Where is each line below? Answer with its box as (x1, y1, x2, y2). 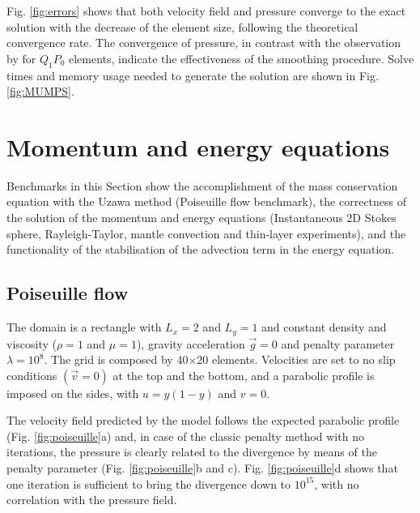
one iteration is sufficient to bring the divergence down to (6, 475, 291, 492)
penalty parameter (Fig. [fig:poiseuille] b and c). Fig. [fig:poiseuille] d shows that (6, 460, 398, 477)
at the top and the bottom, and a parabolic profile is (112, 366, 375, 383)
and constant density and (261, 318, 387, 336)
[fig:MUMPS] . (6, 83, 74, 100)
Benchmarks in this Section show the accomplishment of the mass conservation (6, 177, 398, 194)
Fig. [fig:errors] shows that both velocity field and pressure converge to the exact (6, 2, 406, 19)
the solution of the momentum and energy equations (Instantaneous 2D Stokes (6, 209, 397, 226)
